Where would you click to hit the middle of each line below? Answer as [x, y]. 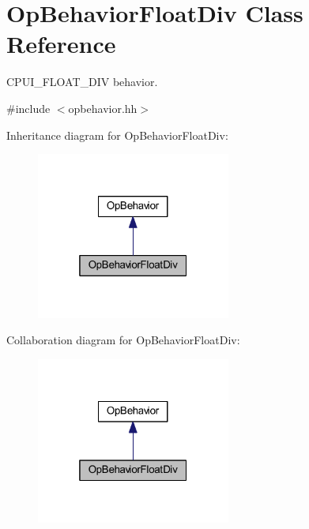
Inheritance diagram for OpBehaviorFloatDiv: [117, 135]
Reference [61, 44]
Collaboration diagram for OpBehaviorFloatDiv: [123, 340]
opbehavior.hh [103, 108]
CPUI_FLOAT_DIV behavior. [82, 82]
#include [28, 108]
